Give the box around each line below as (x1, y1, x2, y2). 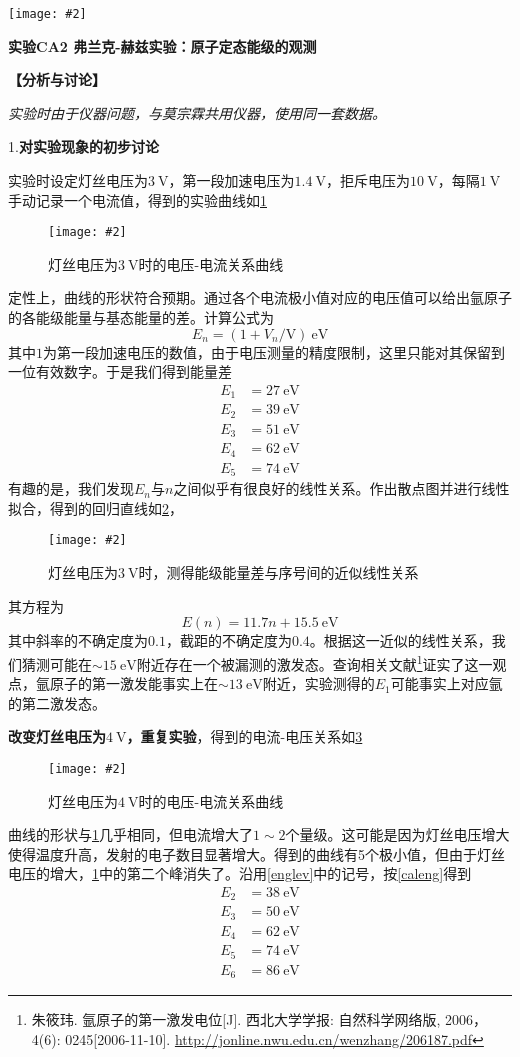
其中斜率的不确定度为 (8, 630, 148, 651)
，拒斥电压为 (326, 170, 411, 191)
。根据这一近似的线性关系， (309, 630, 492, 651)
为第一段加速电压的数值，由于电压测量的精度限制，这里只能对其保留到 (43, 341, 505, 362)
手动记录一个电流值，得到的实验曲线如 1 (8, 189, 267, 210)
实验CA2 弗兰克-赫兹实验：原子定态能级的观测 (8, 35, 317, 56)
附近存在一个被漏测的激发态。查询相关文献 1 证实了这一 (136, 650, 493, 674)
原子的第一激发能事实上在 (49, 673, 218, 694)
